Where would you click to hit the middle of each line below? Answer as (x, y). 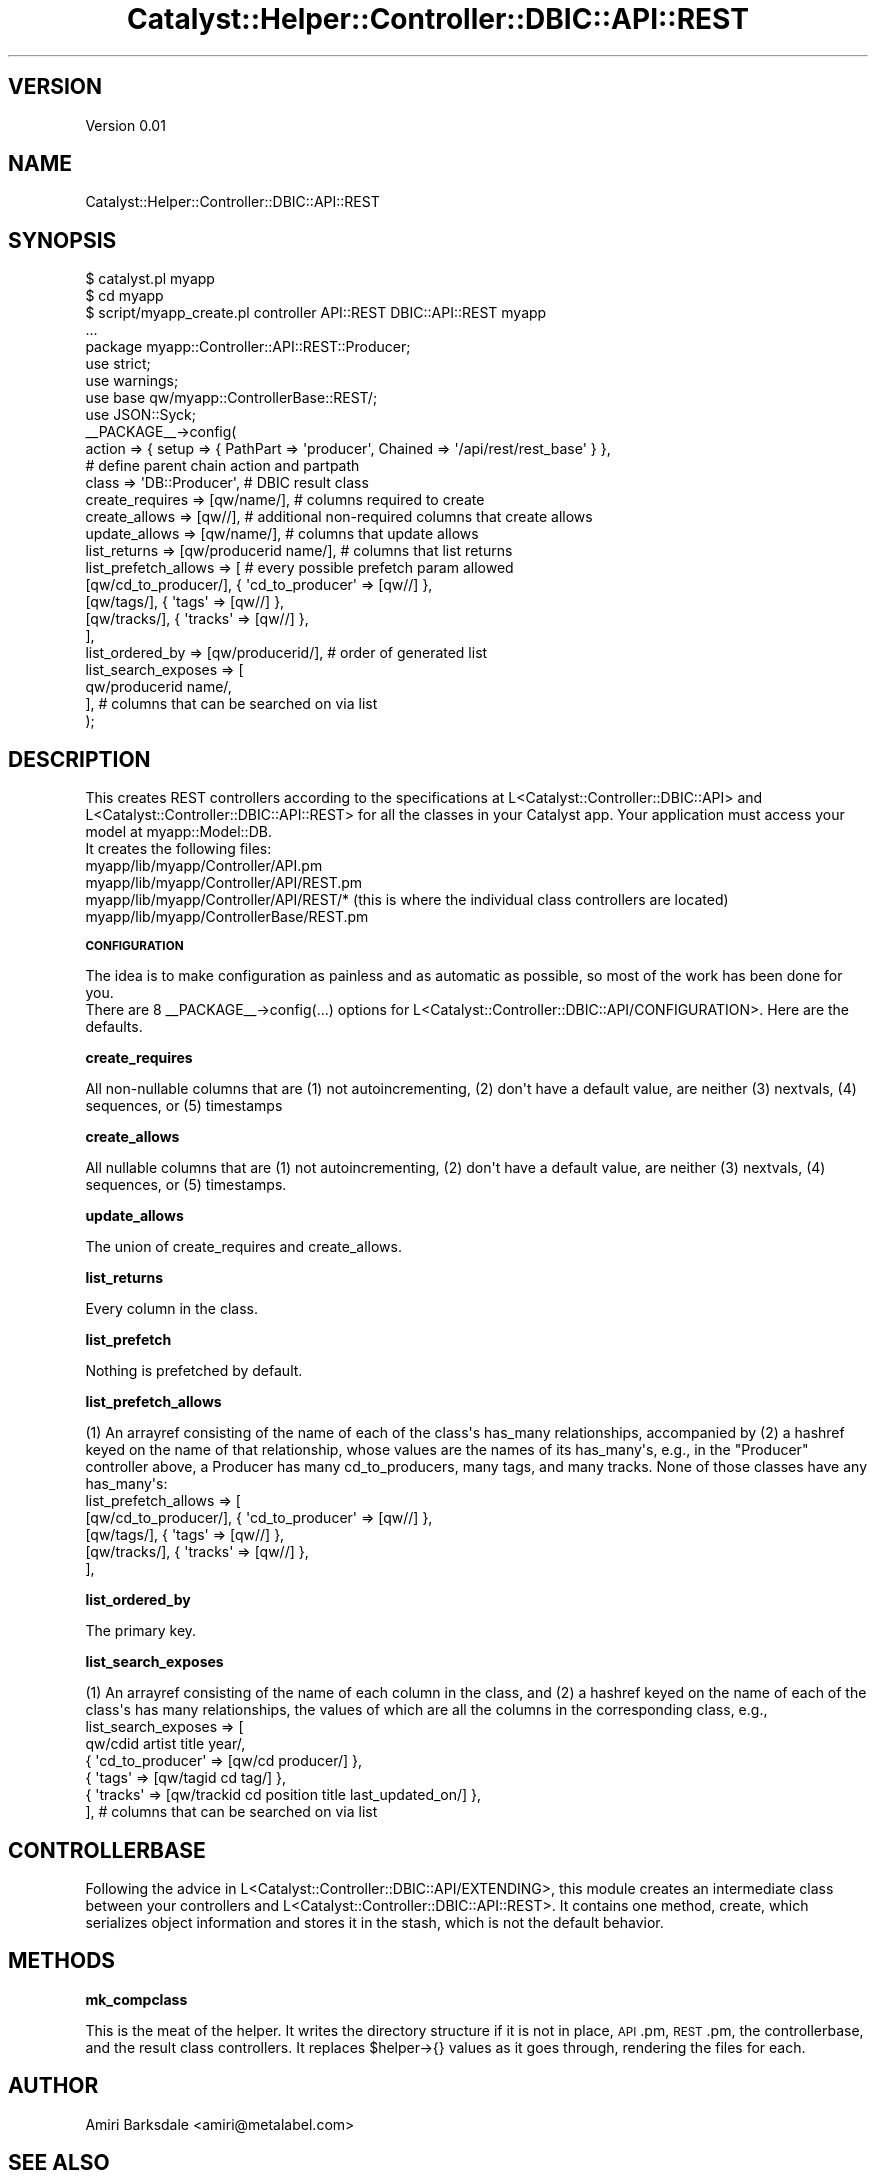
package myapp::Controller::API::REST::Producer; (248, 347)
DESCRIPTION (79, 759)
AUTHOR (53, 2086)
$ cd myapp (124, 296)
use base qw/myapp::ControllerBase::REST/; (231, 398)
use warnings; (132, 381)
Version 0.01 (125, 125)
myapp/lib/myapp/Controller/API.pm (204, 866)
